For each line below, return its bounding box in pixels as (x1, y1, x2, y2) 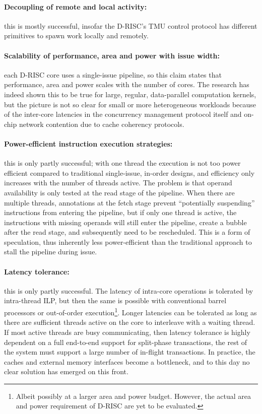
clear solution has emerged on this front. (4, 366, 128, 377)
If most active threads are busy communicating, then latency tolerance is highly (4, 326, 250, 337)
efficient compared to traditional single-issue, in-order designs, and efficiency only (4, 167, 255, 178)
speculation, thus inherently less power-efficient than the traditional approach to (4, 236, 252, 247)
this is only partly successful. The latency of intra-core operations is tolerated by (4, 285, 253, 296)
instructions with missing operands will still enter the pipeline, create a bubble (4, 217, 247, 227)
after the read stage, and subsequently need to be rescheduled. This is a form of (4, 227, 250, 237)
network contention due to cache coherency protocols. (19, 118, 184, 129)
